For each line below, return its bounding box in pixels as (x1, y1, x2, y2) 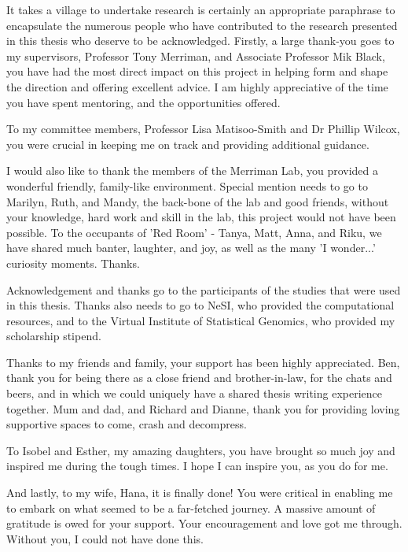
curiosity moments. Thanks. (6, 254, 140, 271)
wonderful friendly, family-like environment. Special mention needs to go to (6, 177, 368, 194)
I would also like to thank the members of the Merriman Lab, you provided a (6, 162, 379, 179)
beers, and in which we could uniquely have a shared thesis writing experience (6, 385, 383, 402)
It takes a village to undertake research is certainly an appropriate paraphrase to (6, 2, 395, 17)
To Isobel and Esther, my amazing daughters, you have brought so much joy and (6, 442, 395, 458)
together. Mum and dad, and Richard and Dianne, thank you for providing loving (6, 400, 400, 417)
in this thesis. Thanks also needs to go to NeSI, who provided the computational (6, 297, 395, 313)
